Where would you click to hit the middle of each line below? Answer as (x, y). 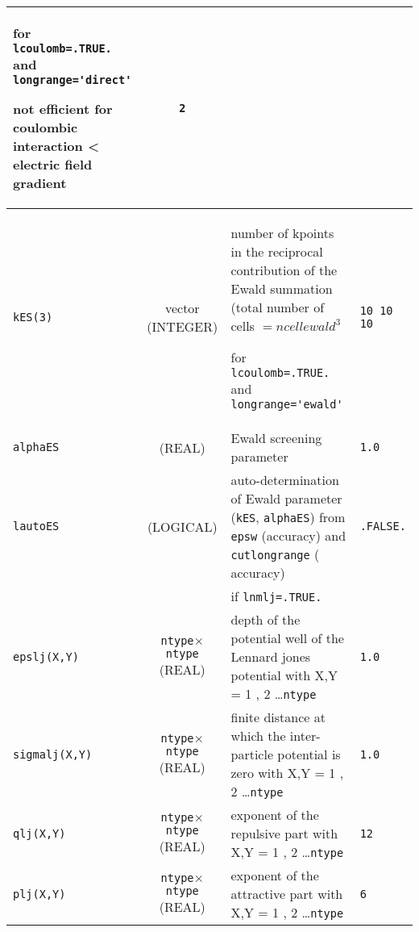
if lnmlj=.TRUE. (276, 596)
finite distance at (278, 717)
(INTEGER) (183, 326)
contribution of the (284, 270)
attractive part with (287, 894)
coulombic (46, 127)
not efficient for (63, 109)
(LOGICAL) (182, 526)
